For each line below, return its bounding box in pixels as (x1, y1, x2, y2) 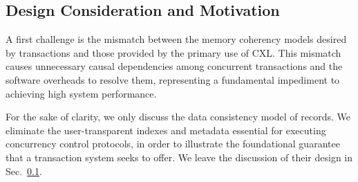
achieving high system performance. (6, 86, 157, 100)
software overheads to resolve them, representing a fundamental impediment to (6, 72, 340, 87)
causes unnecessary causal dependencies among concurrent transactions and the (6, 59, 343, 73)
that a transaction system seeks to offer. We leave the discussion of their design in (6, 149, 353, 164)
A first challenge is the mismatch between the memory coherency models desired (6, 32, 347, 46)
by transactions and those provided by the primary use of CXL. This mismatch (6, 45, 341, 60)
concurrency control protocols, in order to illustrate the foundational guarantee (6, 136, 340, 151)
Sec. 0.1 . (6, 163, 42, 178)
